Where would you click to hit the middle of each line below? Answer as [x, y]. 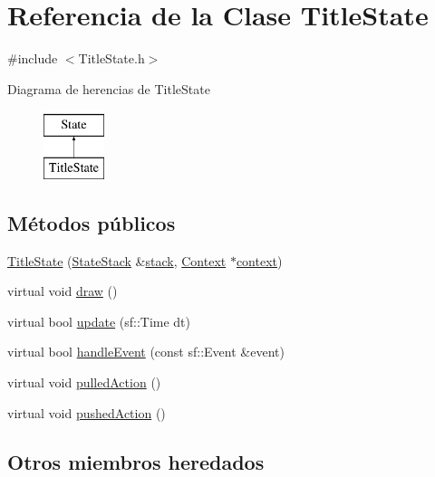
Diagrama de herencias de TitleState [109, 88]
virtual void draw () [63, 291]
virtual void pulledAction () [84, 382]
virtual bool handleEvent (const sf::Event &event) [146, 352]
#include [33, 58]
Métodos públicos [92, 222]
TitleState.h [111, 58]
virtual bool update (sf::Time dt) [99, 321]
